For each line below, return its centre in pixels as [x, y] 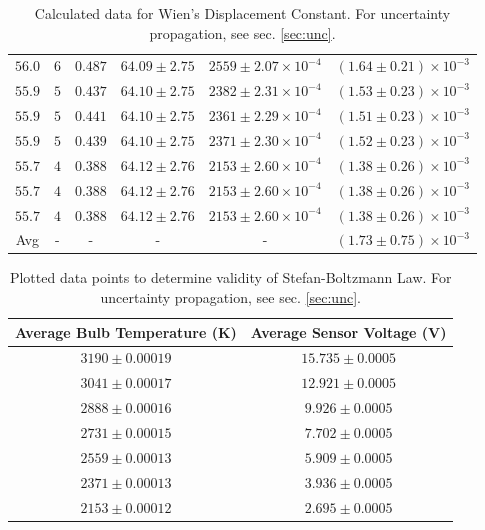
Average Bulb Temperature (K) [126, 331]
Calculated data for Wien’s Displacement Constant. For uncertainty [242, 13]
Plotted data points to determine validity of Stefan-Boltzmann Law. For [230, 277]
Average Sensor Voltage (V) [348, 331]
